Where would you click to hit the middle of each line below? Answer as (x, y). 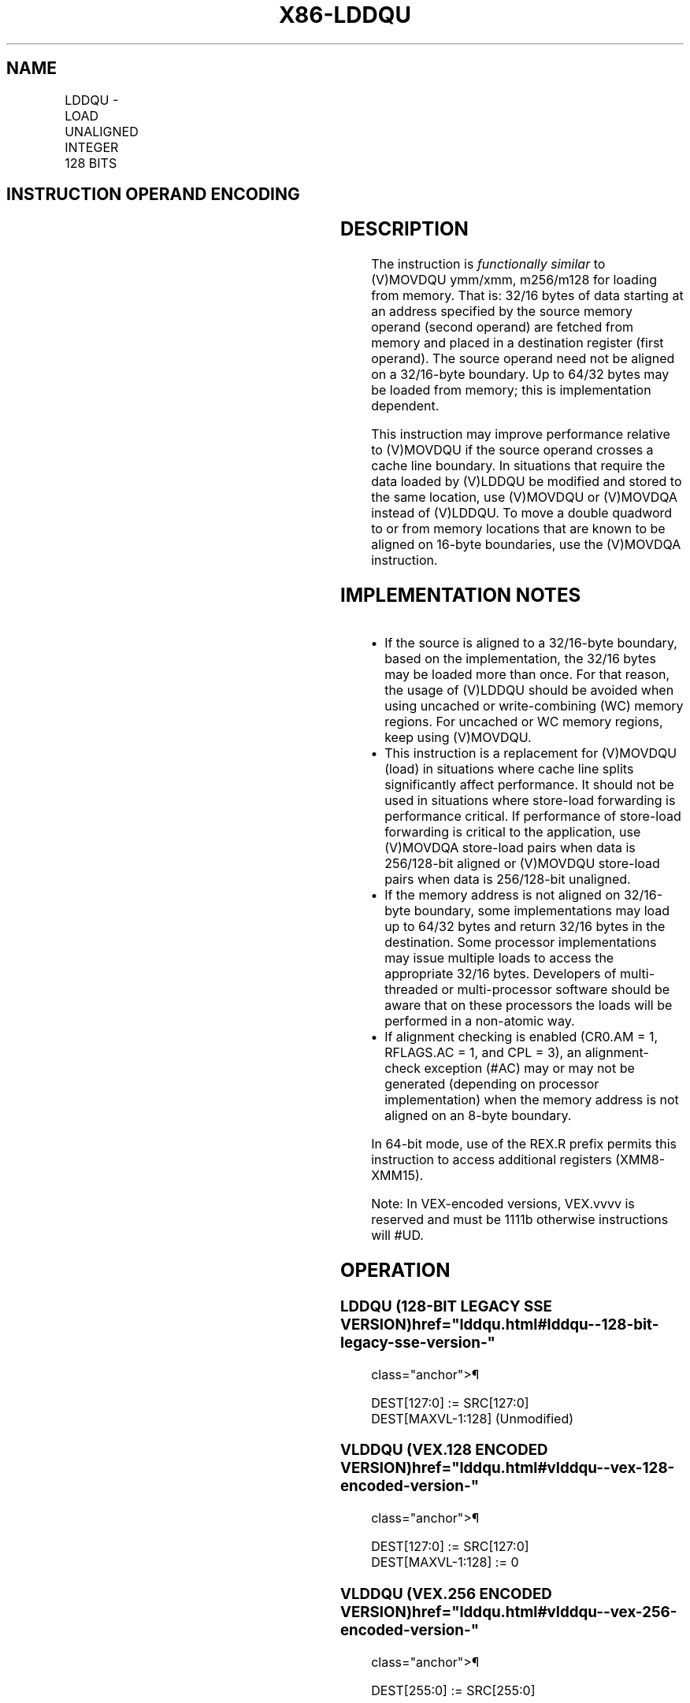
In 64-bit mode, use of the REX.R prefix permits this (524, 1144)
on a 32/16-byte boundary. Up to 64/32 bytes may (520, 375)
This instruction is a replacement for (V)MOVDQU (531, 753)
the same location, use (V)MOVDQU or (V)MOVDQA (525, 497)
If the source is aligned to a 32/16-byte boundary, (531, 643)
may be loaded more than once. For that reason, (527, 675)
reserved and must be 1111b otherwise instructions (520, 1220)
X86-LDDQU (345, 15)
